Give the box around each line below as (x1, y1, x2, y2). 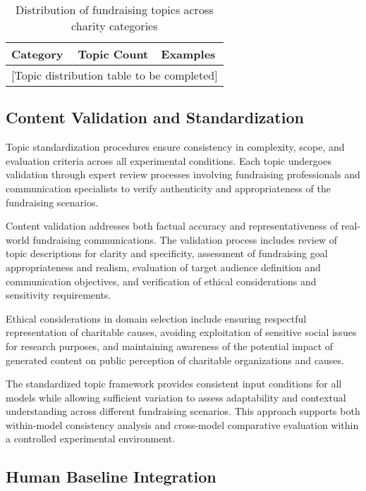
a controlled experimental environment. (6, 431, 176, 446)
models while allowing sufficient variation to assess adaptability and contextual (6, 390, 346, 404)
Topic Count (78, 46, 149, 62)
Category (11, 46, 63, 62)
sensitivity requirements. (6, 287, 111, 302)
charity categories (71, 18, 158, 34)
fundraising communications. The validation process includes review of (32, 232, 337, 247)
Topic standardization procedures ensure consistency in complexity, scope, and (6, 139, 345, 154)
